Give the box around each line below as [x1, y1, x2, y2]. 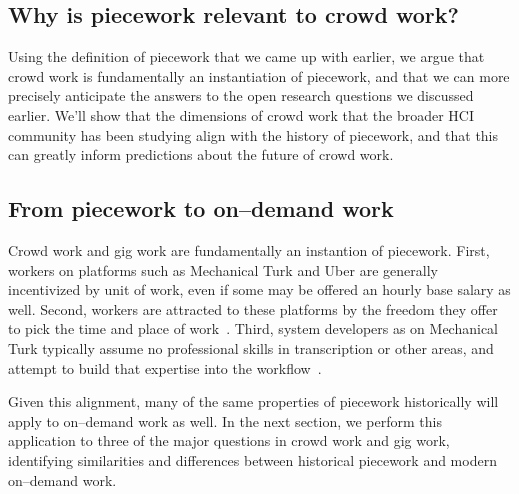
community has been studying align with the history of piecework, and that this [8, 124, 499, 145]
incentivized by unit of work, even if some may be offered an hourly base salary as [8, 279, 511, 300]
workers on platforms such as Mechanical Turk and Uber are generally [8, 259, 438, 280]
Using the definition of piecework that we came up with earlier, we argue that [8, 46, 485, 67]
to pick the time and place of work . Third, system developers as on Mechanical [8, 318, 499, 339]
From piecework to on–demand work [8, 193, 394, 224]
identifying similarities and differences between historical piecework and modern [8, 449, 497, 470]
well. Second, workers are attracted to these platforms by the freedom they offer [8, 298, 498, 319]
